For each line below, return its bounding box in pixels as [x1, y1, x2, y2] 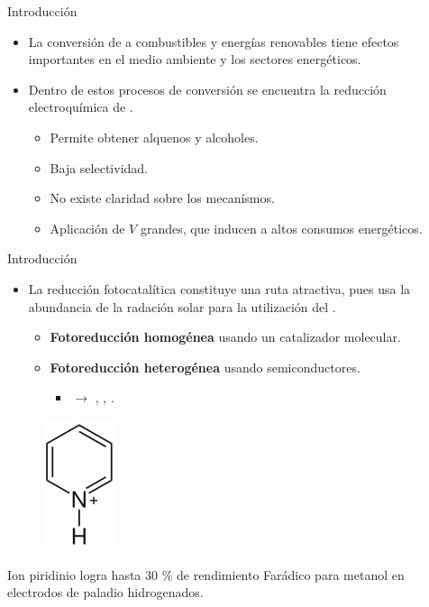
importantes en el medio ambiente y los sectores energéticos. [28, 50, 361, 69]
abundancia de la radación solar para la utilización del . [28, 297, 336, 316]
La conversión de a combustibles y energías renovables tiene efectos [28, 32, 399, 51]
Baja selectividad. [50, 158, 148, 177]
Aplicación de [50, 218, 125, 237]
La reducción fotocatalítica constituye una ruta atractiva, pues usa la [28, 279, 411, 298]
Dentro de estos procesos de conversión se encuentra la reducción [28, 79, 387, 98]
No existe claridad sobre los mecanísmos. [50, 189, 275, 207]
